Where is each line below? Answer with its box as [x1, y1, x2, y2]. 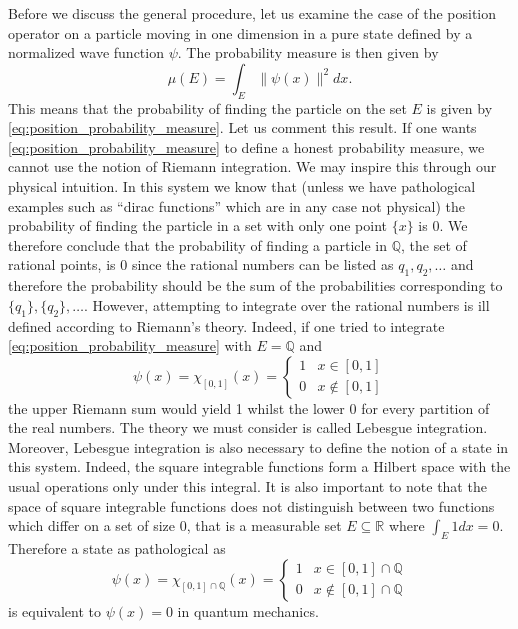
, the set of [401, 234, 467, 255]
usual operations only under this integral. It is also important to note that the [8, 476, 487, 497]
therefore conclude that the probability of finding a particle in [8, 234, 387, 255]
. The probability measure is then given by [177, 42, 439, 63]
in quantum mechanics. [177, 600, 319, 621]
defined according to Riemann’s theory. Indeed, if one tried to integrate [8, 315, 445, 336]
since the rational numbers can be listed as [131, 254, 394, 275]
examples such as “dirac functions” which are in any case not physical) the [8, 195, 466, 216]
